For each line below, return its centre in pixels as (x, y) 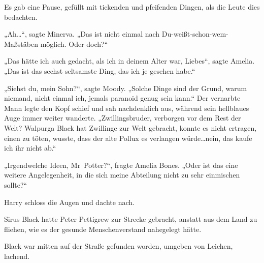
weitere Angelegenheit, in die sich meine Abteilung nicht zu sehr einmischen (122, 175)
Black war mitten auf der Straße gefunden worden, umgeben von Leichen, (119, 246)
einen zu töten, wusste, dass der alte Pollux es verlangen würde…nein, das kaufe (128, 138)
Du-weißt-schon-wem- (195, 34)
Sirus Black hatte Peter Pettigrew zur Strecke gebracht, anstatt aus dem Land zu (131, 219)
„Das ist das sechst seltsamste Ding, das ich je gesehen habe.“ (100, 70)
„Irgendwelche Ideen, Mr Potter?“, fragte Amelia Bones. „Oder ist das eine (121, 165)
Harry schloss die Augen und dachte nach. (69, 202)
